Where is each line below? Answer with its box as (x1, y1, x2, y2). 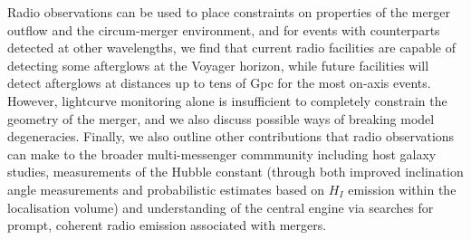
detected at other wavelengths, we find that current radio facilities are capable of (7, 38, 456, 57)
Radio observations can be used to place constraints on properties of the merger (7, 3, 450, 21)
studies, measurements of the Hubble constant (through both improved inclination (7, 162, 464, 181)
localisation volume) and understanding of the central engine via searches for (7, 197, 434, 216)
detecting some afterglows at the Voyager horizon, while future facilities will (7, 55, 429, 74)
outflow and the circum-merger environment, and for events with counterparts (7, 20, 440, 39)
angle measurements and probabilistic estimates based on (7, 179, 325, 198)
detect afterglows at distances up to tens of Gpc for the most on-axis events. (7, 73, 431, 92)
